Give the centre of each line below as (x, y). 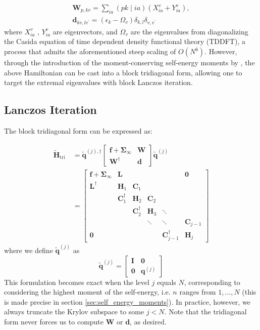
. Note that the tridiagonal (205, 312)
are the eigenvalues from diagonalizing (189, 31)
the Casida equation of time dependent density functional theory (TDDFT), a (125, 41)
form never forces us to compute (54, 322)
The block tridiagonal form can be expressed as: (78, 131)
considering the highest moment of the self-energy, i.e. (87, 292)
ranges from (198, 292)
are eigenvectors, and (85, 31)
